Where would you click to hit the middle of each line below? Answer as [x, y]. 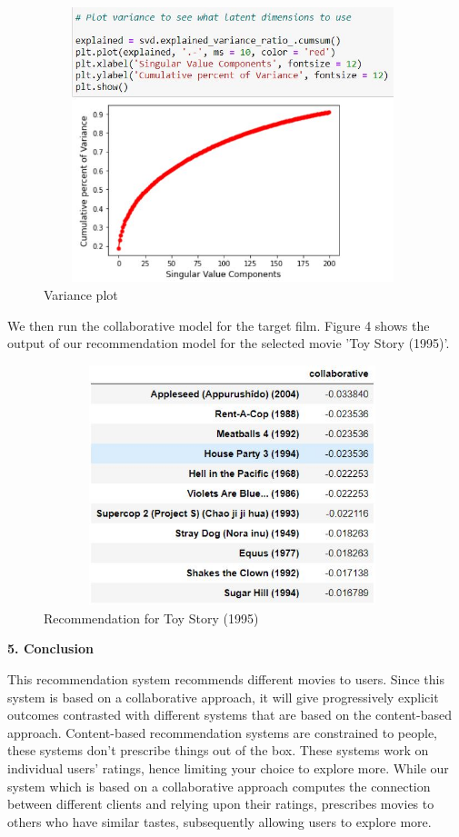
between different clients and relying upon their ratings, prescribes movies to [221, 804]
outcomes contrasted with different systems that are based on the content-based [230, 715]
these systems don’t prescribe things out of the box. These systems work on [218, 750]
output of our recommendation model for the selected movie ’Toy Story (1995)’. [229, 343]
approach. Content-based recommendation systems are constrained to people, [223, 732]
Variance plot [81, 294]
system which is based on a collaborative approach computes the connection [219, 786]
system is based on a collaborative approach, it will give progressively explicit [223, 697]
